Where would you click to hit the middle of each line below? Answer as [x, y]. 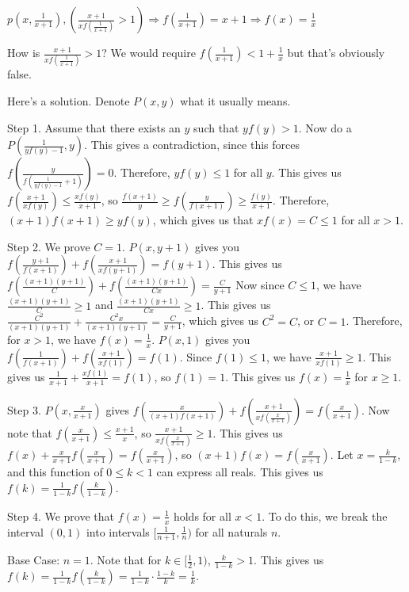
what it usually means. [235, 100]
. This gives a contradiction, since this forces [192, 145]
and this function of [55, 472]
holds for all [202, 516]
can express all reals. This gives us [240, 472]
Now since [260, 285]
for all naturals [231, 531]
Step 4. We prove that [61, 516]
